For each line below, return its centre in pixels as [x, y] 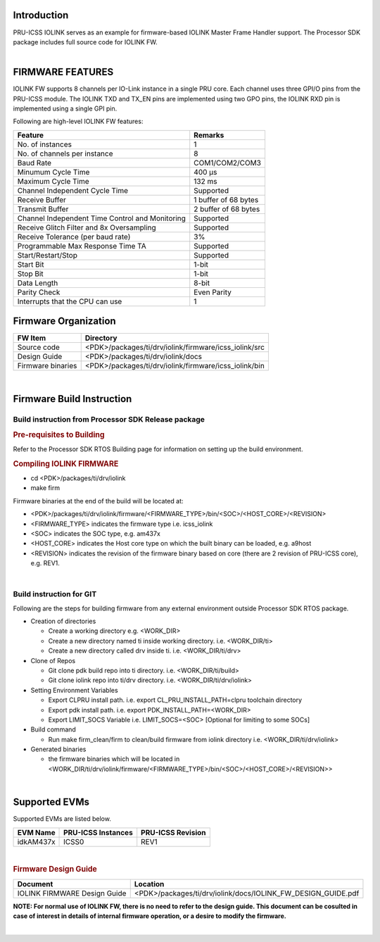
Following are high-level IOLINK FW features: [78, 121]
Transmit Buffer [43, 209]
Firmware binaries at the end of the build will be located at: [98, 501]
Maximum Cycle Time [53, 181]
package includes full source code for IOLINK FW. [85, 42]
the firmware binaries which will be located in [114, 759]
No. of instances [44, 144]
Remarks [209, 135]
